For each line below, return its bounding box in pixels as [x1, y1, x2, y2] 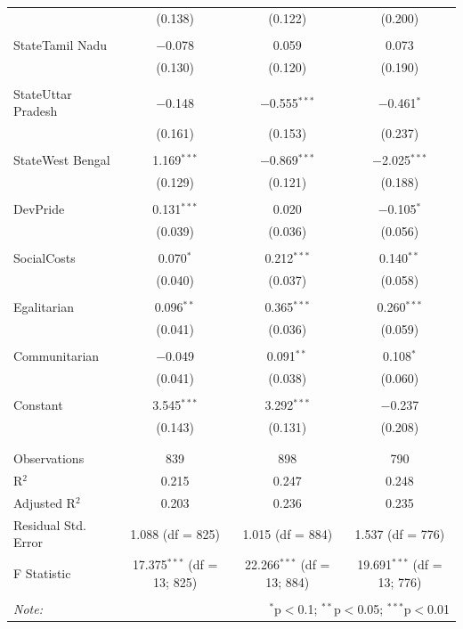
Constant [13, 396, 63, 413]
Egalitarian [13, 298, 74, 316]
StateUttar [13, 84, 72, 102]
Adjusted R [13, 493, 76, 511]
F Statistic [13, 563, 71, 582]
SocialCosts [13, 249, 76, 267]
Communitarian [13, 347, 100, 365]
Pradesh [13, 102, 58, 120]
